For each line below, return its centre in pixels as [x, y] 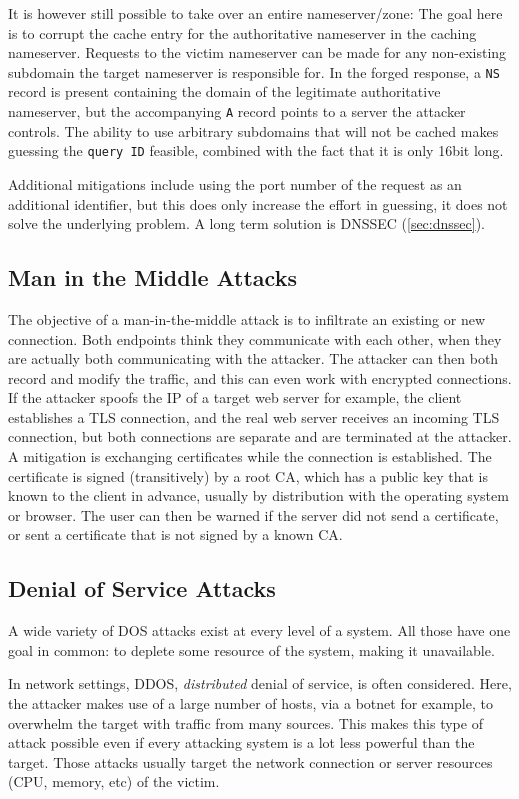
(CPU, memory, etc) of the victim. [114, 781]
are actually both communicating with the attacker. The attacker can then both [253, 358]
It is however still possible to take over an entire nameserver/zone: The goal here [255, 13]
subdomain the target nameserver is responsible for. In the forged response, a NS [254, 71]
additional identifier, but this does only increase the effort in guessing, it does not [258, 203]
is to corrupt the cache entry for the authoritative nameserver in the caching [242, 32]
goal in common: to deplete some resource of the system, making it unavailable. [251, 649]
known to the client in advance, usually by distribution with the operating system [258, 495]
